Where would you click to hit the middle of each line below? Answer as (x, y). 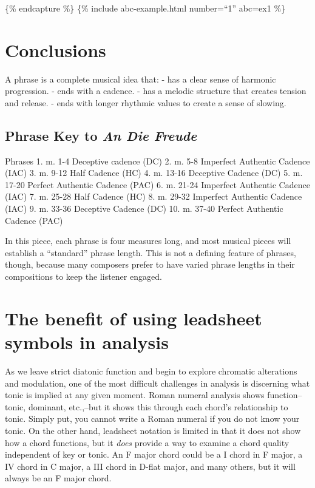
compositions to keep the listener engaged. (83, 276)
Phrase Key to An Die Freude (101, 135)
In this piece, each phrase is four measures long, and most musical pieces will (148, 241)
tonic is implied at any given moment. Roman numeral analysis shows (135, 395)
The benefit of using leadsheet (134, 318)
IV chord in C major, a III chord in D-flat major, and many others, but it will (150, 466)
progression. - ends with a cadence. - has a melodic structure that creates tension (156, 91)
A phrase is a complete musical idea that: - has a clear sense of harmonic (141, 79)
